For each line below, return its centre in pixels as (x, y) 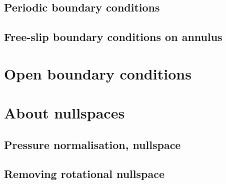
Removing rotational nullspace (84, 174)
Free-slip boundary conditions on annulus (113, 37)
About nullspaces (64, 113)
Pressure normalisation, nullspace (92, 144)
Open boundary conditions (98, 73)
